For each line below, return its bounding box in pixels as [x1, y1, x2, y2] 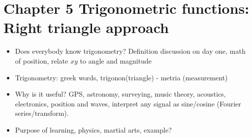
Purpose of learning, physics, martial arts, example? [15, 124, 172, 135]
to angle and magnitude [80, 55, 152, 66]
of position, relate [15, 55, 68, 66]
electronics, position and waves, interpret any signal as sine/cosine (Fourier [15, 98, 241, 108]
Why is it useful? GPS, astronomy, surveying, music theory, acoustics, [15, 89, 226, 99]
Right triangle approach [3, 17, 169, 37]
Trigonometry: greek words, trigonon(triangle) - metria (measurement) [15, 72, 228, 82]
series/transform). [15, 108, 69, 118]
